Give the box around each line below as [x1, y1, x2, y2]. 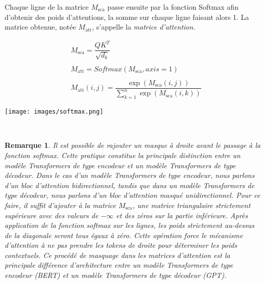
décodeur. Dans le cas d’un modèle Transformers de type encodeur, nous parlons [5, 170, 255, 180]
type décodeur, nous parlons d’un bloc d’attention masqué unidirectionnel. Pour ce [5, 190, 260, 200]
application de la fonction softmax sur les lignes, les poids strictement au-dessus [5, 220, 254, 230]
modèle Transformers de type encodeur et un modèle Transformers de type [5, 160, 236, 170]
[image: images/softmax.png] [5, 108, 104, 116]
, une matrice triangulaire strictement [132, 199, 251, 210]
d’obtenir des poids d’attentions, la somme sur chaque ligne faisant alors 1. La [5, 11, 249, 22]
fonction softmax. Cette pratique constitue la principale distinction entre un [5, 149, 240, 160]
